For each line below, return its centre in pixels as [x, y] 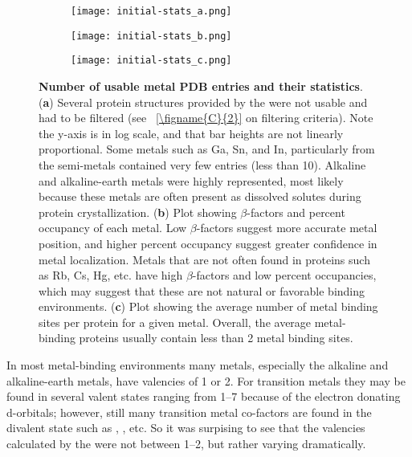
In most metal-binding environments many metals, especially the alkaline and [198, 365]
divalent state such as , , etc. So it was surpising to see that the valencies [186, 428]
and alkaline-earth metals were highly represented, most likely [191, 180]
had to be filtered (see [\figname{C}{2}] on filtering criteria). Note [206, 118]
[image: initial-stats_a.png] [151, 11]
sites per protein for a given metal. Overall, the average [175, 322]
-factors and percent [296, 212]
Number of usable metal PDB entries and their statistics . [201, 86]
